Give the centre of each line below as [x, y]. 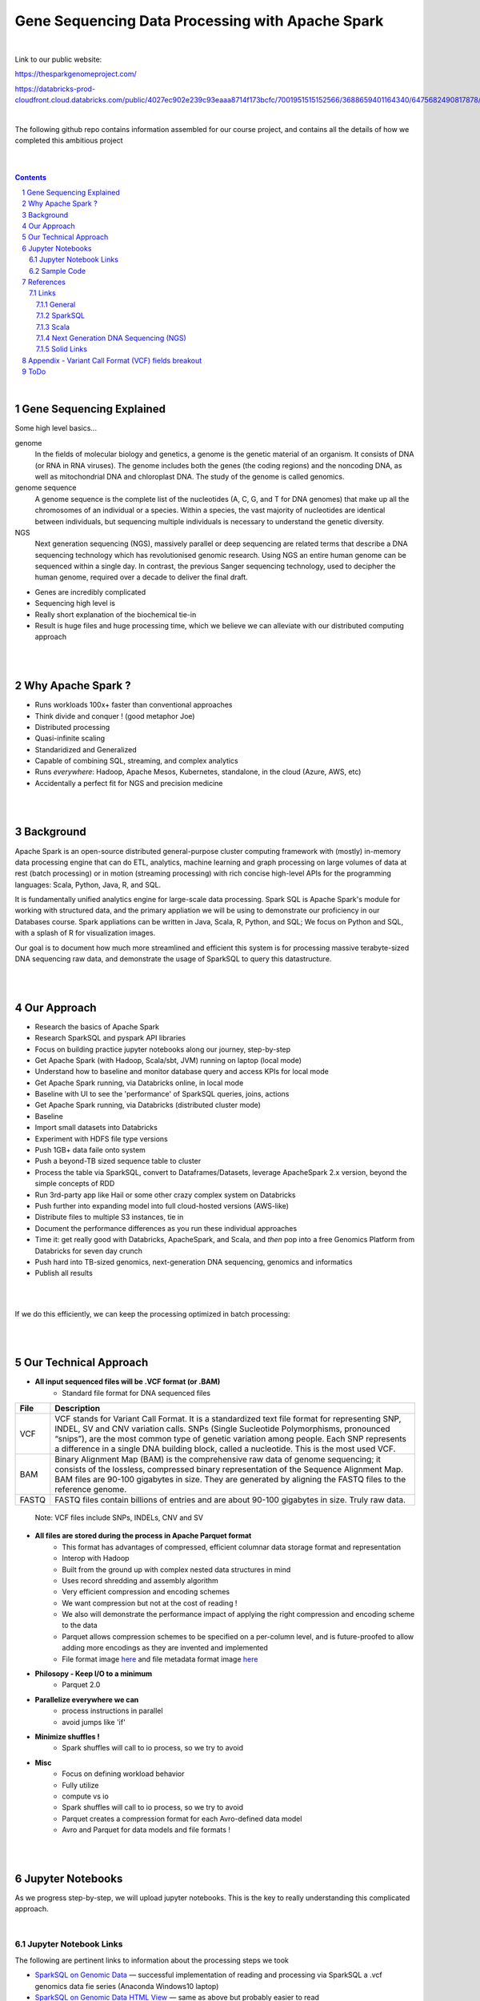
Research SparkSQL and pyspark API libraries [110, 1038]
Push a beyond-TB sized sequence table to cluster [118, 1161]
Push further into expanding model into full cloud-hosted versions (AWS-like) [162, 1205]
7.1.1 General [56, 304]
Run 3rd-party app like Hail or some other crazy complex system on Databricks [165, 1195]
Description [77, 1408]
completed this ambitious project [69, 141]
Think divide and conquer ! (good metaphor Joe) [115, 716]
